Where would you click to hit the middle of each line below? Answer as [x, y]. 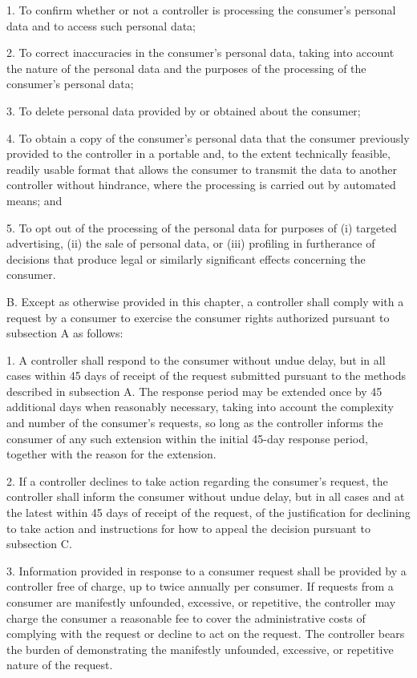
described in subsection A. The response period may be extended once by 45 [194, 391]
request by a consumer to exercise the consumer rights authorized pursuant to [198, 317]
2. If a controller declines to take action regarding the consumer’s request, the [197, 480]
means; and [34, 200]
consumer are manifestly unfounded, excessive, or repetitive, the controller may [201, 602]
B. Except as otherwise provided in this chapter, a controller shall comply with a [205, 301]
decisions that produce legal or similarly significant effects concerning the [186, 258]
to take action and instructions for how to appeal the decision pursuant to [188, 528]
